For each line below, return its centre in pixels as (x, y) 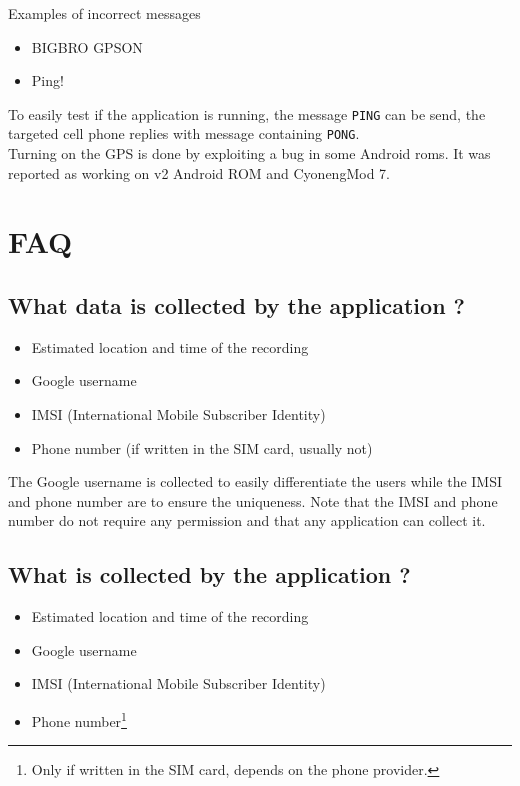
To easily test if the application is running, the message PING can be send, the (247, 113)
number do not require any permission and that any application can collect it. (247, 520)
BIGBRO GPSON (87, 46)
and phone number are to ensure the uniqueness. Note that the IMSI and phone (253, 500)
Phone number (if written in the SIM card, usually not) (202, 447)
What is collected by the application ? (209, 574)
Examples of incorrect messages (104, 13)
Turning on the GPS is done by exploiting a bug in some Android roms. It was (249, 153)
